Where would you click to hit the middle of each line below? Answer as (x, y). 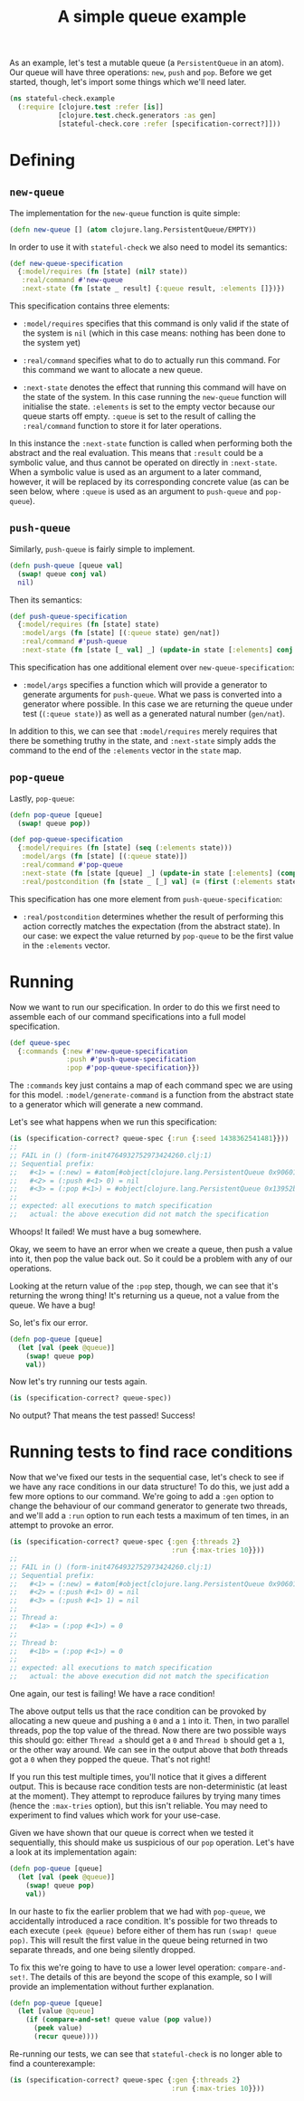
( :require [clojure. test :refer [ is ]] (91, 107)
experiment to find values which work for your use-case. (115, 1815)
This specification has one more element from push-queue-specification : (146, 898)
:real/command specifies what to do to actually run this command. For (151, 360)
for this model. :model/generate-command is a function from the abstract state (152, 1095)
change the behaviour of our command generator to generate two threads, (148, 1506)
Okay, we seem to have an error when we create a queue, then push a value (151, 1249)
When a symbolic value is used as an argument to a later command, (136, 472)
